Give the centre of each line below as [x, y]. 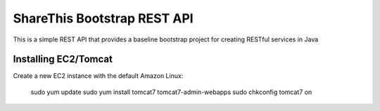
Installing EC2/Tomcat [63, 59]
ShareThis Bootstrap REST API [103, 18]
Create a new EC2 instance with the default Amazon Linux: [98, 76]
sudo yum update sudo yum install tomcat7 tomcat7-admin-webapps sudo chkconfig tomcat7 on [171, 92]
